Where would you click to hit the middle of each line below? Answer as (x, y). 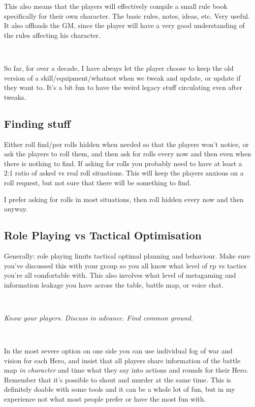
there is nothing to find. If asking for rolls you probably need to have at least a (123, 163)
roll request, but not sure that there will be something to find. (98, 182)
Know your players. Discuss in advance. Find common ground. (99, 317)
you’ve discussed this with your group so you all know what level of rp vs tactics (125, 265)
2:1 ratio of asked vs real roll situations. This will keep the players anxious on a (124, 173)
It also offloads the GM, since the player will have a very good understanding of (124, 25)
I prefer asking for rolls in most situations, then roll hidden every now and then (124, 199)
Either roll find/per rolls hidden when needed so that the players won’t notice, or (127, 144)
